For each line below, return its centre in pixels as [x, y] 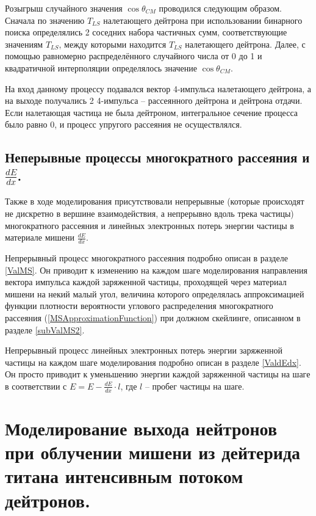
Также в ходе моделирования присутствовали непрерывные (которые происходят [155, 201]
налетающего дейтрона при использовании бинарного [203, 20]
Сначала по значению [45, 20]
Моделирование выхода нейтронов [141, 428]
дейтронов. [48, 500]
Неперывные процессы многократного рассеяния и [157, 157]
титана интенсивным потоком [124, 476]
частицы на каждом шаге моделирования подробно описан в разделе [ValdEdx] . [153, 362]
